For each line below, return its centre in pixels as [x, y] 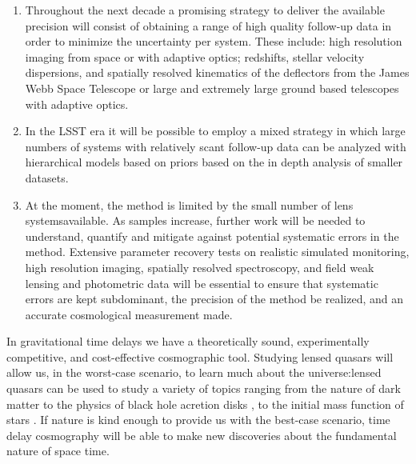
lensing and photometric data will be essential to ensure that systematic [202, 283]
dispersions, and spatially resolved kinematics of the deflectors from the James [217, 72]
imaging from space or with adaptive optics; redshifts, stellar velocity [195, 56]
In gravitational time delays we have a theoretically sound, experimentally [188, 341]
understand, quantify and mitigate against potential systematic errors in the [212, 236]
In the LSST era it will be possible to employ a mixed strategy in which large [215, 131]
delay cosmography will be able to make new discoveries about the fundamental [202, 435]
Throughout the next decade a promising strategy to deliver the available [205, 10]
